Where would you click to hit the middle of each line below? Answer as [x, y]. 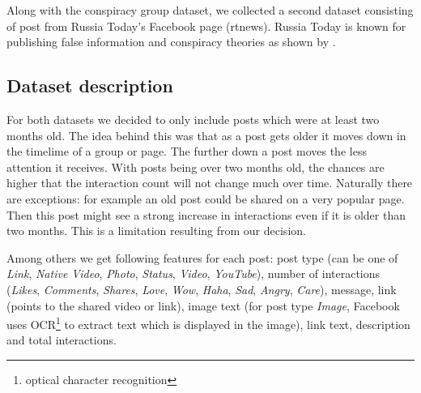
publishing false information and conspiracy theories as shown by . [171, 42]
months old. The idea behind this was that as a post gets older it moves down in [206, 135]
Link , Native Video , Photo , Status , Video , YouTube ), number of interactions [193, 273]
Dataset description [90, 85]
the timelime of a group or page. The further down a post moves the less [187, 151]
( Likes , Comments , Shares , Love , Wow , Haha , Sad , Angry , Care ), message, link [202, 289]
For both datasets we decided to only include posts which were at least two [193, 119]
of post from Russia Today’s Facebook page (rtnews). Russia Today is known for [206, 26]
